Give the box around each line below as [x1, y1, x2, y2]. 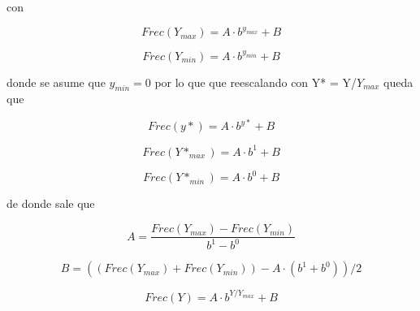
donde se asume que [6, 73, 106, 90]
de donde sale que [6, 195, 95, 212]
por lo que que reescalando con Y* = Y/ [154, 73, 357, 90]
